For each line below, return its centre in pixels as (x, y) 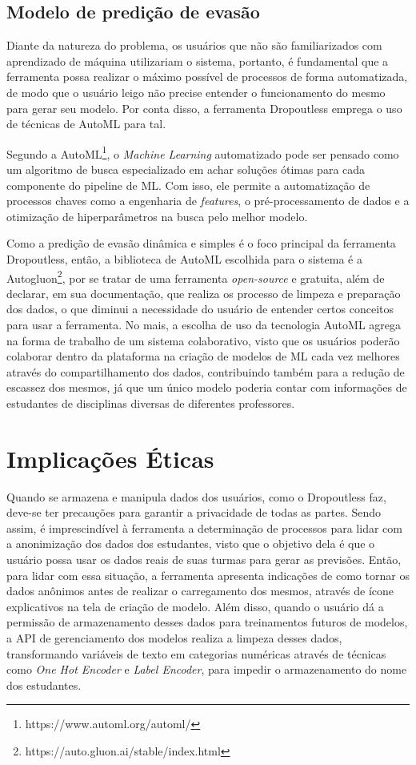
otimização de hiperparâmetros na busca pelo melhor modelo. (157, 216)
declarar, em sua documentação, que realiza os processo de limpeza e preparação (204, 293)
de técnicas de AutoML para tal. (86, 124)
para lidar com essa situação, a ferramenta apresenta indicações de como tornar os (208, 575)
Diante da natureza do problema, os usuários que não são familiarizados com (194, 45)
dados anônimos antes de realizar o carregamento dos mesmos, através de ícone (200, 591)
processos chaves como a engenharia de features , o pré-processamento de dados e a (208, 201)
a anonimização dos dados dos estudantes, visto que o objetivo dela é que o (191, 544)
